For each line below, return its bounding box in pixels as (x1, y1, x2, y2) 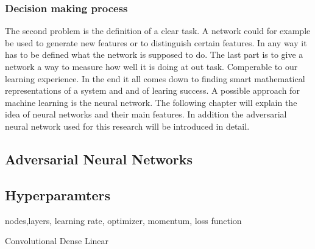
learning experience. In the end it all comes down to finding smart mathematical (5, 72, 305, 85)
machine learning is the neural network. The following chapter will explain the (5, 96, 297, 108)
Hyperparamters (5, 185, 110, 204)
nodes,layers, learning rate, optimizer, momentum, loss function (5, 214, 242, 226)
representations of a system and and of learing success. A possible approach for (5, 84, 300, 97)
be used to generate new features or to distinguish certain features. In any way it (5, 36, 307, 49)
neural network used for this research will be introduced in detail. (5, 119, 250, 132)
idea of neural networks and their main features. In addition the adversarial (5, 108, 287, 121)
